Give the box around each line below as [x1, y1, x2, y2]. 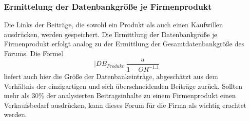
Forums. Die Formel [4, 48, 63, 58]
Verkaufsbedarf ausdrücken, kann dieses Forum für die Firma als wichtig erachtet [4, 100, 247, 110]
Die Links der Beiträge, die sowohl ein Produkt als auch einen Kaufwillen [4, 20, 223, 30]
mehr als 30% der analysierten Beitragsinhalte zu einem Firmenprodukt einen [4, 90, 236, 101]
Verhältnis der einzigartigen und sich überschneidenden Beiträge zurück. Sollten [4, 81, 243, 91]
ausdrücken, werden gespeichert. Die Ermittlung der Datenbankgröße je [4, 29, 217, 39]
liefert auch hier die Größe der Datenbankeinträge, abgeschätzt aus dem [4, 71, 218, 81]
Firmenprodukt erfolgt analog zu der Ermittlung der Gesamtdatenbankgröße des [4, 39, 244, 49]
